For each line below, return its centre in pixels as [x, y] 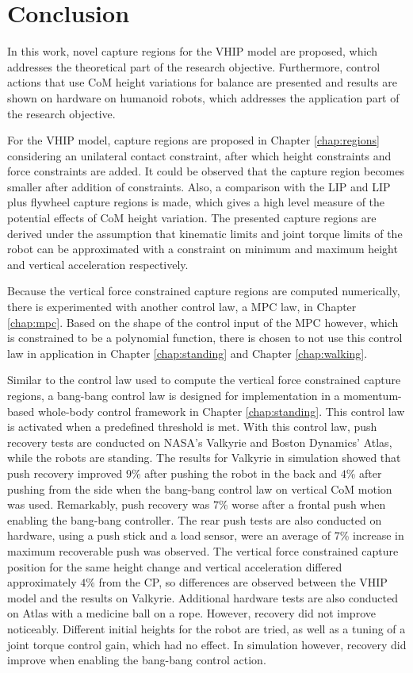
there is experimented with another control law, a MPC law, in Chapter [182, 307]
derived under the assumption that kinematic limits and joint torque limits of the [205, 233]
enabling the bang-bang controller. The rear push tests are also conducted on [195, 519]
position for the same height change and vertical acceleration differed [175, 566]
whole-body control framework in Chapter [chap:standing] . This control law [221, 411]
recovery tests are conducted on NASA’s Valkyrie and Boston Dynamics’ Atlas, [200, 442]
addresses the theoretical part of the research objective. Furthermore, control [194, 66]
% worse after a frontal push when [302, 504]
